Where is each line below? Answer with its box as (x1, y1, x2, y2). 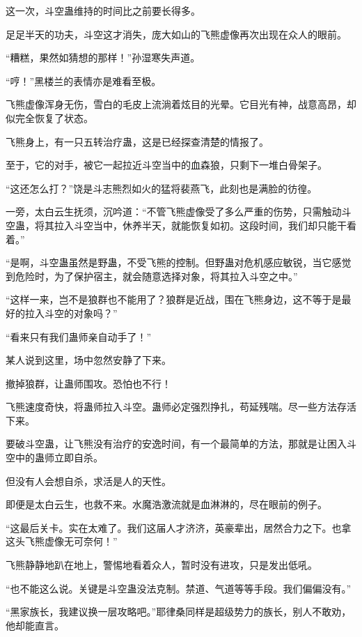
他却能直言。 (6, 617, 64, 632)
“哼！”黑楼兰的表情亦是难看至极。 (6, 73, 162, 88)
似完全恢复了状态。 (6, 110, 93, 125)
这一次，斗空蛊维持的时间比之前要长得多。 (6, 3, 200, 17)
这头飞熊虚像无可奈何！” (6, 534, 118, 548)
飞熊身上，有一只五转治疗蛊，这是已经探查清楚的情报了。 (6, 134, 269, 148)
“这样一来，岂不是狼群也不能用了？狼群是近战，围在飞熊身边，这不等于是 (6, 292, 342, 307)
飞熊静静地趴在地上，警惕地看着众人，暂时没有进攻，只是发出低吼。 (6, 558, 317, 572)
